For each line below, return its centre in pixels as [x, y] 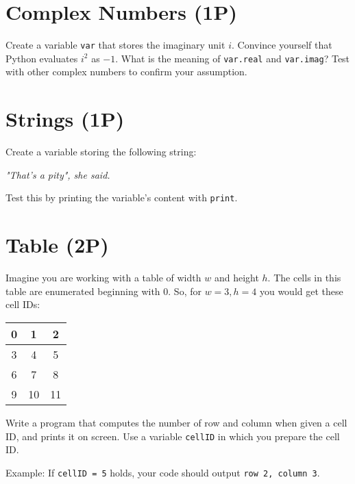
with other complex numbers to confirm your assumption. [126, 72]
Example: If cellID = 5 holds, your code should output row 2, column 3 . [163, 472]
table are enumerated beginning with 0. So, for [103, 291]
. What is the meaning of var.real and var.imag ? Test [233, 58]
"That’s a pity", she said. [58, 174]
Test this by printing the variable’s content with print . [122, 198]
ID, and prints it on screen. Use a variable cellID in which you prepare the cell [173, 436]
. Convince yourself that [282, 45]
